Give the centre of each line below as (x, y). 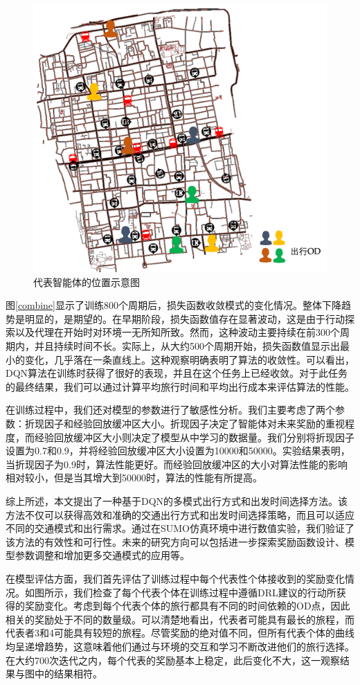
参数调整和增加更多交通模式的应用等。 (102, 555)
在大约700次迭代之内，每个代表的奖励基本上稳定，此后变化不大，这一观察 (173, 660)
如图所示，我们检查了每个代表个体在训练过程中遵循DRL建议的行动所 (180, 592)
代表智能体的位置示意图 (87, 282)
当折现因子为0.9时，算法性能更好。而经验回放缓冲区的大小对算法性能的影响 (177, 464)
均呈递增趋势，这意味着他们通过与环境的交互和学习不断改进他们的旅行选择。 (180, 646)
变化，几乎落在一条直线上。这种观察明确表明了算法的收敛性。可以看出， (189, 359)
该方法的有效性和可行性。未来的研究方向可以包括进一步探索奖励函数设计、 (175, 541)
